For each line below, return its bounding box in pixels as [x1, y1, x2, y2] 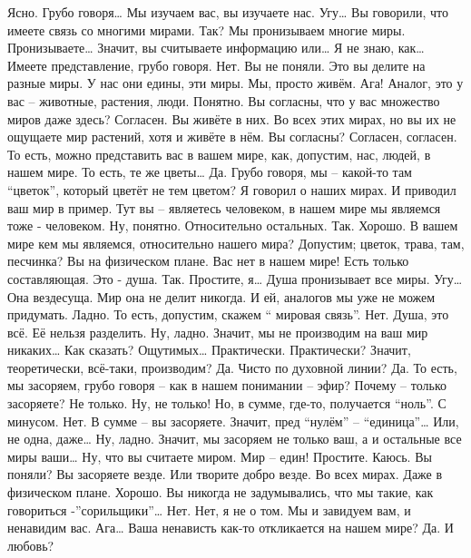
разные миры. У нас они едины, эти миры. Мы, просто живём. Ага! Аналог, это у [7, 73, 464, 93]
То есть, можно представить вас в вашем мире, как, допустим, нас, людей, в [7, 144, 431, 163]
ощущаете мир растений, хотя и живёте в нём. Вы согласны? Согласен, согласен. [7, 127, 457, 146]
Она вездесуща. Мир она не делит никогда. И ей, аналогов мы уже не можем [7, 287, 436, 306]
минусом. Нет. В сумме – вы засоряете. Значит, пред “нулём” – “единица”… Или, [7, 411, 459, 430]
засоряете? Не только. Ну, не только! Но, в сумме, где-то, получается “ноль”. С [7, 394, 446, 413]
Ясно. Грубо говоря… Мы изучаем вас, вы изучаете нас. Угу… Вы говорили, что [7, 3, 448, 21]
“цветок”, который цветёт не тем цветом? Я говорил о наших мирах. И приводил [7, 180, 456, 199]
